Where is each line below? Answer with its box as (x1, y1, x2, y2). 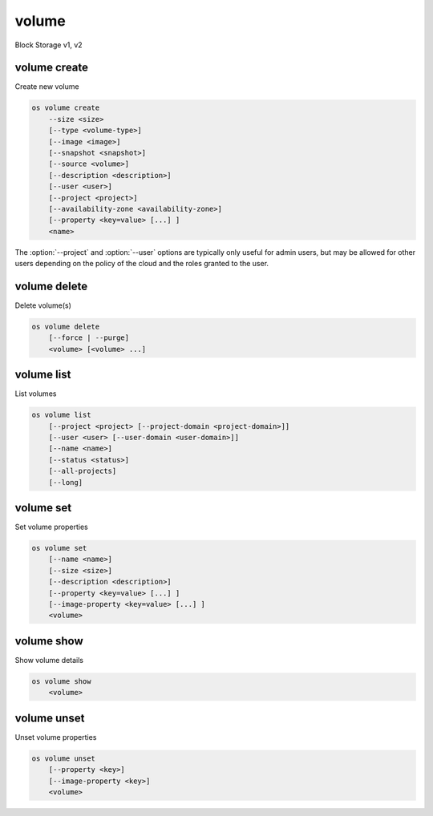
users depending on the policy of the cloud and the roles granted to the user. (14, 259, 269, 269)
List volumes (14, 389, 57, 398)
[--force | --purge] (48, 333, 130, 342)
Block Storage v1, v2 (14, 40, 83, 50)
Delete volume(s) (14, 301, 72, 310)
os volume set (31, 543, 87, 553)
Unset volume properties (14, 732, 97, 741)
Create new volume (14, 82, 79, 91)
